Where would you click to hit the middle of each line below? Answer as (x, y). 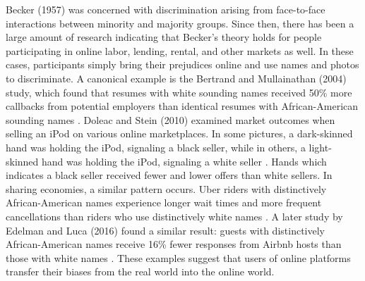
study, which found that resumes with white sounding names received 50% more (179, 92)
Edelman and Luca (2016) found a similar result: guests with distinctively (165, 230)
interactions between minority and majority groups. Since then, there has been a (180, 23)
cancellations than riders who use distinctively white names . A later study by (174, 216)
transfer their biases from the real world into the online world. (140, 271)
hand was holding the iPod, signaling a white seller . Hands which (184, 161)
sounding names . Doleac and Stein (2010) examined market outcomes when (170, 119)
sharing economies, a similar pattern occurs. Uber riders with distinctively (166, 188)
